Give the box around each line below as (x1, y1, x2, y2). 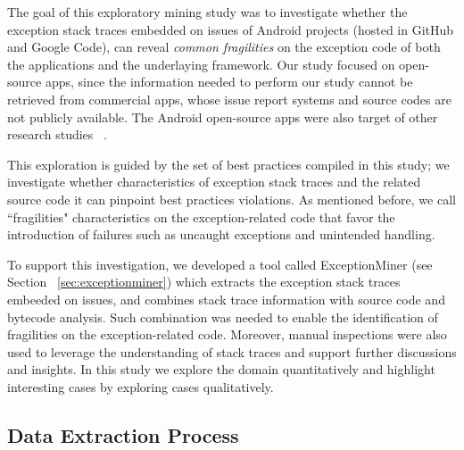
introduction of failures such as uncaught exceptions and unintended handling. (7, 225, 435, 244)
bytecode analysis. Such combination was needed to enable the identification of (7, 307, 438, 326)
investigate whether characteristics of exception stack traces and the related (7, 172, 421, 191)
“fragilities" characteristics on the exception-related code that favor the (7, 207, 395, 226)
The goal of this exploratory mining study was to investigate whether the (7, 3, 408, 21)
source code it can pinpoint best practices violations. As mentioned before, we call (7, 189, 456, 208)
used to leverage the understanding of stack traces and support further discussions (7, 342, 457, 361)
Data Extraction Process (7, 421, 239, 448)
